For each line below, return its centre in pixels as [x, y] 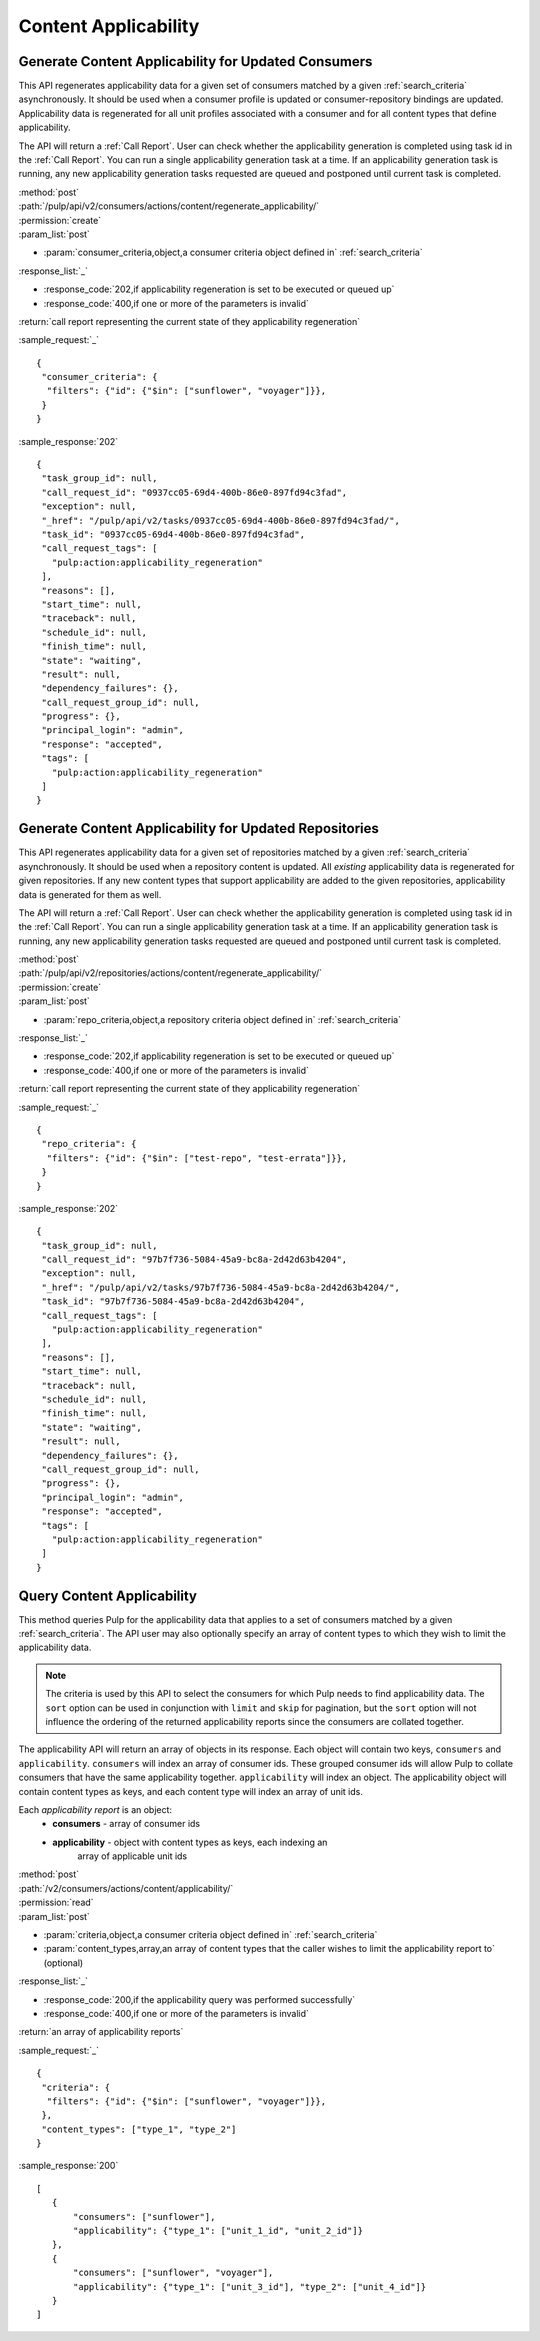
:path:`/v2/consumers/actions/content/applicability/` [126, 1888]
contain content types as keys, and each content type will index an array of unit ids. [191, 1791]
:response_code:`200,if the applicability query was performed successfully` [199, 1999]
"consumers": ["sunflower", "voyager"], [173, 2273]
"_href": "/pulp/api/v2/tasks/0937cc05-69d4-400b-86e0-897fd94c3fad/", [220, 520]
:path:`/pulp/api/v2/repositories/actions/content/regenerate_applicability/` [170, 973]
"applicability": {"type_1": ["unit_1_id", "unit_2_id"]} [218, 2231]
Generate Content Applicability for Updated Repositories [199, 828]
